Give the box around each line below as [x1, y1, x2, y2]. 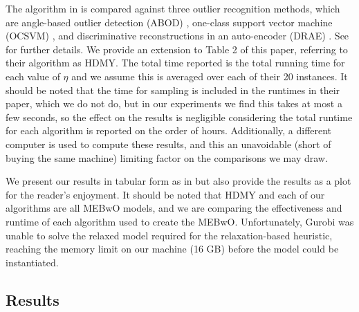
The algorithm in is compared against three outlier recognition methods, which [6, 1, 340, 15]
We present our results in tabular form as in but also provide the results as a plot [6, 174, 351, 188]
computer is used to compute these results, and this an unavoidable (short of [6, 136, 331, 151]
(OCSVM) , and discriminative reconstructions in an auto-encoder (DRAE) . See [6, 28, 349, 43]
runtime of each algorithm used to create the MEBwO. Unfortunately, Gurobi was [6, 214, 354, 228]
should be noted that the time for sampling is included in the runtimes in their [6, 82, 340, 97]
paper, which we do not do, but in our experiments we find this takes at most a [6, 96, 342, 111]
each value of [6, 68, 60, 83]
